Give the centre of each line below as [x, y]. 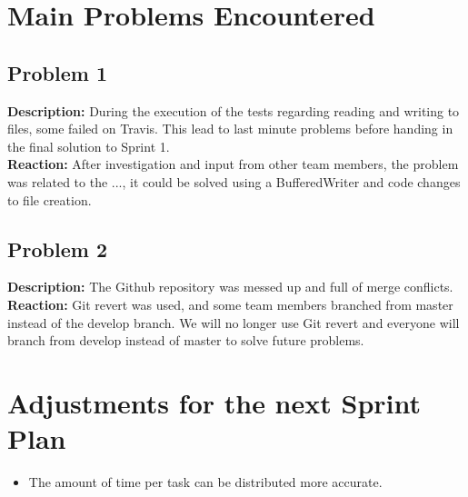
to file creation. [50, 199]
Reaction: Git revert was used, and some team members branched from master [230, 304]
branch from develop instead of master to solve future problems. [186, 340]
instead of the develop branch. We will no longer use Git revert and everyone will [234, 322]
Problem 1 [57, 72]
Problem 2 [57, 248]
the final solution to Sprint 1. [89, 146]
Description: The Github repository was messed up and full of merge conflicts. [230, 287]
